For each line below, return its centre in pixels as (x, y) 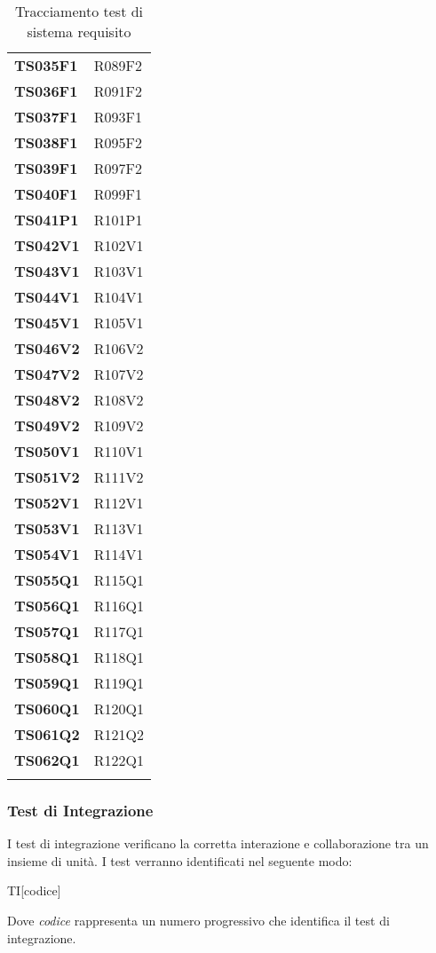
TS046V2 (47, 348)
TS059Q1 (47, 683)
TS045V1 (47, 323)
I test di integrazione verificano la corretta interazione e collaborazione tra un (218, 843)
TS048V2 (47, 400)
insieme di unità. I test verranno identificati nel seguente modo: (180, 860)
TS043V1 (47, 271)
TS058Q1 (47, 657)
